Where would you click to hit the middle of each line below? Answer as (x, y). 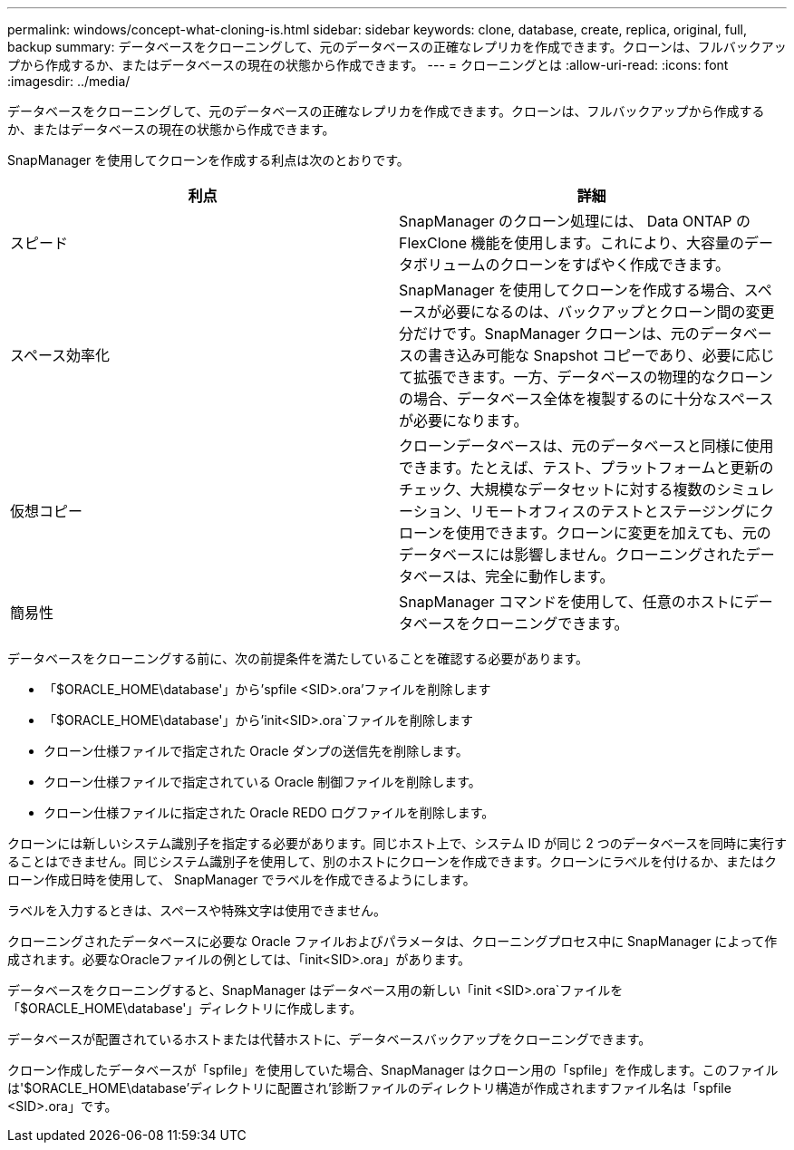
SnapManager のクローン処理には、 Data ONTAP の (575, 221)
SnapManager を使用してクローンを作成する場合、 (571, 290)
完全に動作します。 (550, 576)
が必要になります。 (464, 420)
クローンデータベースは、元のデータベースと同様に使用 (586, 446)
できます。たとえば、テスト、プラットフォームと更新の (586, 468)
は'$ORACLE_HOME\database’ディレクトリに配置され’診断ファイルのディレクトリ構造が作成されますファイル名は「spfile (369, 1088)
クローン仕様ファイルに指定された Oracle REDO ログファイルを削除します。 (269, 812)
